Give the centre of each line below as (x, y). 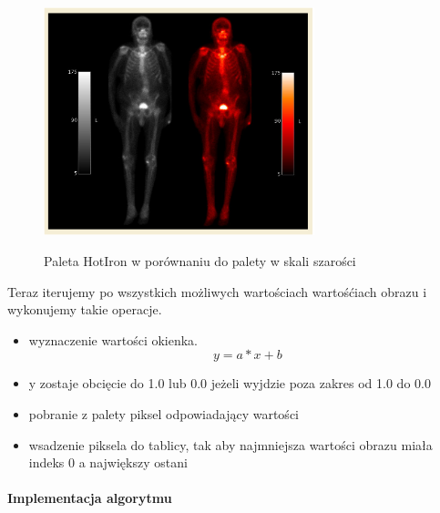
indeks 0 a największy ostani (108, 462)
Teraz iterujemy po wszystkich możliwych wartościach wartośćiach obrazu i (217, 291)
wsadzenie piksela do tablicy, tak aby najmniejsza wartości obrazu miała (230, 444)
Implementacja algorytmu (90, 498)
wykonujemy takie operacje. (85, 309)
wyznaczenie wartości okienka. (113, 339)
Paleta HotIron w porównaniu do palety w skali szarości (200, 260)
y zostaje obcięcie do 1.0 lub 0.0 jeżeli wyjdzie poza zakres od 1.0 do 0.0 (230, 383)
